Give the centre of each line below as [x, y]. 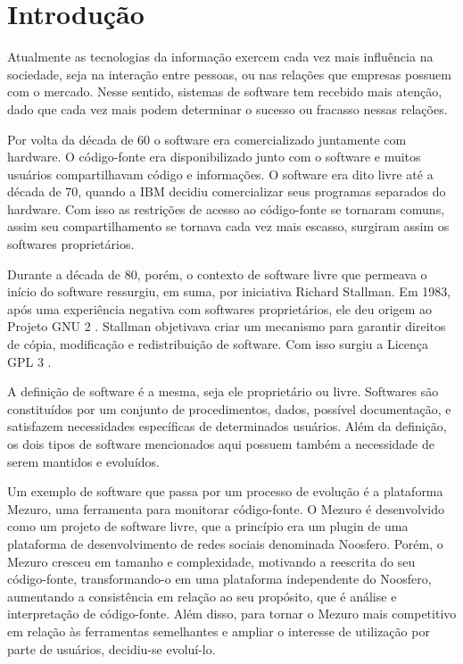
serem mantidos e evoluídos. [83, 461]
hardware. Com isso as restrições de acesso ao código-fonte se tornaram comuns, [226, 208]
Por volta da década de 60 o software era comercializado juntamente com [207, 139]
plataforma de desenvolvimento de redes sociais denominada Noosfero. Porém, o [225, 543]
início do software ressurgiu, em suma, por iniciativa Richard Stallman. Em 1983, [229, 291]
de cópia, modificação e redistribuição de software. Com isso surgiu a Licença [218, 344]
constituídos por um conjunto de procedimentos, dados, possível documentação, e [229, 408]
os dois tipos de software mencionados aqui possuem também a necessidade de [221, 444]
